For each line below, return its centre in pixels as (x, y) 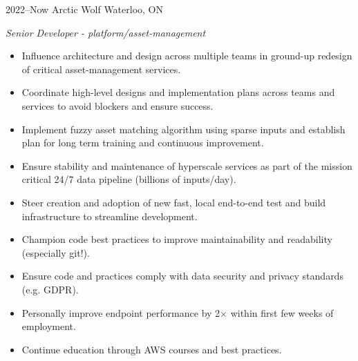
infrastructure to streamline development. (110, 216)
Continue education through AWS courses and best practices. (152, 349)
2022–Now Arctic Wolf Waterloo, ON (85, 9)
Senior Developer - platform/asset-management (106, 32)
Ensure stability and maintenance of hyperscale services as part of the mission (187, 165)
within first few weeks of (282, 312)
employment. (49, 326)
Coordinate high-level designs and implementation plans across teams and (178, 92)
